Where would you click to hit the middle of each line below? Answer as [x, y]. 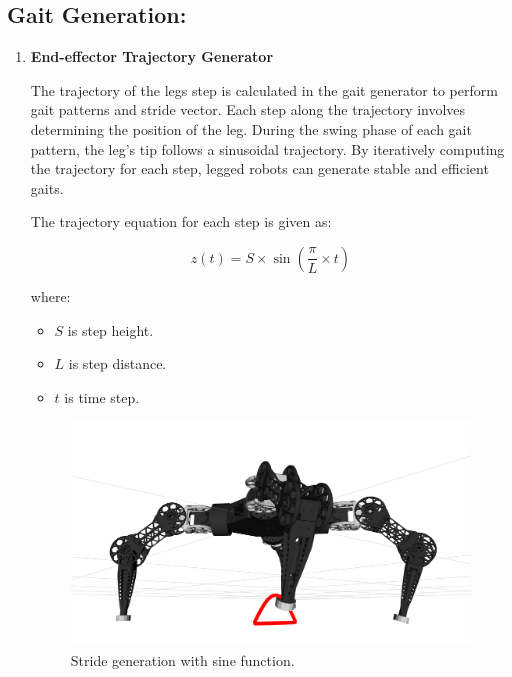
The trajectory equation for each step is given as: [181, 221]
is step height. [110, 329]
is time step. [102, 396]
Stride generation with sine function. [182, 659]
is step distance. [117, 363]
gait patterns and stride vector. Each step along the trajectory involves [248, 109]
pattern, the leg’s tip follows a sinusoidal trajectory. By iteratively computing [267, 148]
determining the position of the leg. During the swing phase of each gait [251, 128]
